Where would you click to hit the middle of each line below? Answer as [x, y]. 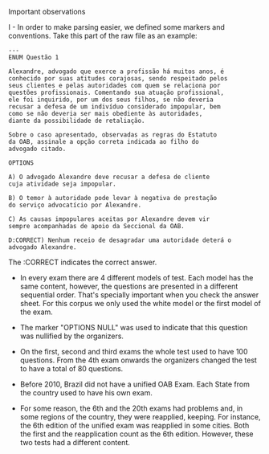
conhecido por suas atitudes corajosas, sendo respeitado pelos [118, 79]
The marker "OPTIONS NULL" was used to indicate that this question [134, 327]
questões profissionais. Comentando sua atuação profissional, [116, 92]
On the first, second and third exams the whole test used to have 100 [134, 352]
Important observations [47, 12]
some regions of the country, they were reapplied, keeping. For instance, [140, 417]
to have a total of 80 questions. [71, 368]
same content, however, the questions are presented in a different [129, 286]
